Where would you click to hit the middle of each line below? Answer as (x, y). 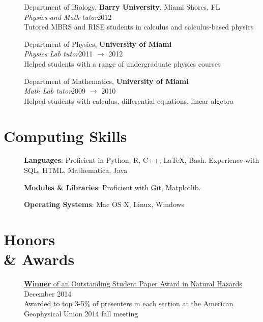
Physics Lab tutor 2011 (59, 54)
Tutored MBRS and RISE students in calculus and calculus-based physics (139, 27)
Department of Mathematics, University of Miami (106, 81)
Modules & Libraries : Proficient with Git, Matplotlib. (112, 187)
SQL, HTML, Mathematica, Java (76, 170)
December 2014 (48, 293)
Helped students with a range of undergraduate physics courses (122, 63)
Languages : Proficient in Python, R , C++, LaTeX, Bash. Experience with (142, 160)
